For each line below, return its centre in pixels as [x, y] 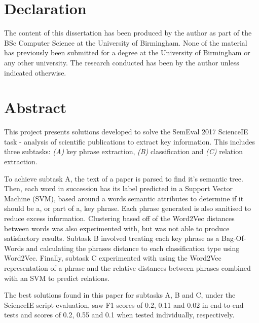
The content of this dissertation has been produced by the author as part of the [128, 33]
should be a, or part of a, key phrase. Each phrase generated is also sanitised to [128, 208]
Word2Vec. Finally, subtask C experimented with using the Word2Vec [113, 258]
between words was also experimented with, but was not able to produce [117, 228]
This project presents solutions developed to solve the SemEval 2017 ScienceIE [126, 132]
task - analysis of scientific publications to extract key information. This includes [129, 141]
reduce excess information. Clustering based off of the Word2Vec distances [119, 218]
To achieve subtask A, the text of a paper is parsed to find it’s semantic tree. [124, 178]
